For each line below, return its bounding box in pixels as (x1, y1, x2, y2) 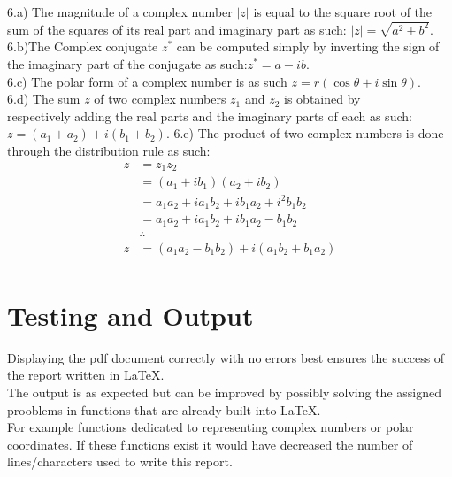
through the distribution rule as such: (7, 142, 211, 160)
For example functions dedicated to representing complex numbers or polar (7, 418, 414, 436)
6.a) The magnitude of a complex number (7, 3, 233, 20)
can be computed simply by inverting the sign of (176, 37, 440, 56)
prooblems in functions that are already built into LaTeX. (7, 400, 321, 419)
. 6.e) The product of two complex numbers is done (165, 124, 444, 142)
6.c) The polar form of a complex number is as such (7, 72, 287, 90)
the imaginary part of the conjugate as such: (7, 55, 248, 73)
